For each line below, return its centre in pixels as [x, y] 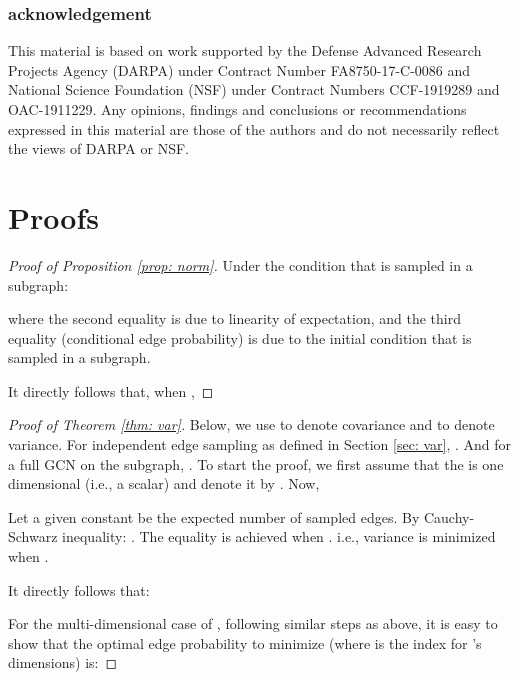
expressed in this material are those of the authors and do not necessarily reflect [254, 128]
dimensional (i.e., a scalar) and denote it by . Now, [164, 483]
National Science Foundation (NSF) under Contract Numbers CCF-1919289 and [254, 89]
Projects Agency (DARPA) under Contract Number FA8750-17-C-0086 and [239, 69]
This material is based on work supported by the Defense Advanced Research [245, 50]
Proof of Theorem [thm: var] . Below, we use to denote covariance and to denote [251, 424]
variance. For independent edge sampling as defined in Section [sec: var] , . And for [260, 444]
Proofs [53, 216]
